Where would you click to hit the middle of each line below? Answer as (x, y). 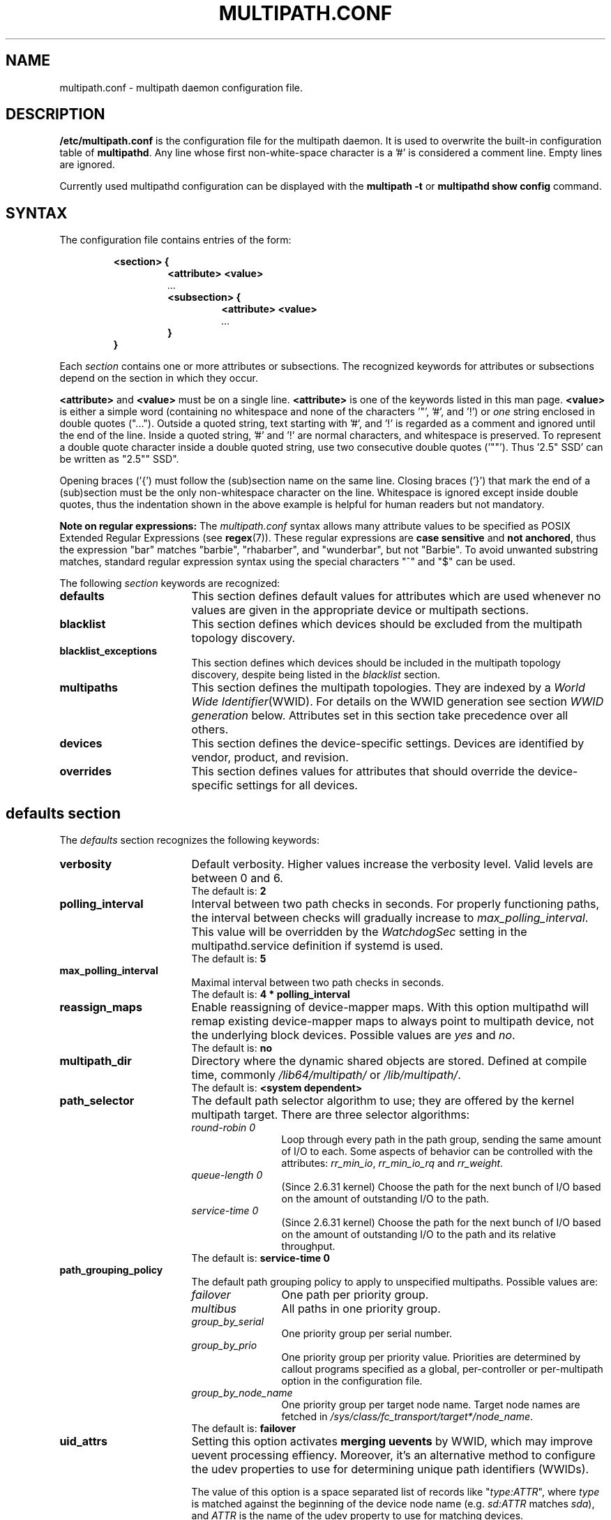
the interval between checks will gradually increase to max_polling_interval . (390, 918)
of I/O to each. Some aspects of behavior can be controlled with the (437, 1152)
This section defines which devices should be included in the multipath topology (376, 663)
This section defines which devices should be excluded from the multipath (387, 624)
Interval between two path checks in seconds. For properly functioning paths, (395, 904)
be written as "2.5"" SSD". (119, 459)
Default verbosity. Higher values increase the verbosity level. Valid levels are (392, 864)
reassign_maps (101, 1007)
